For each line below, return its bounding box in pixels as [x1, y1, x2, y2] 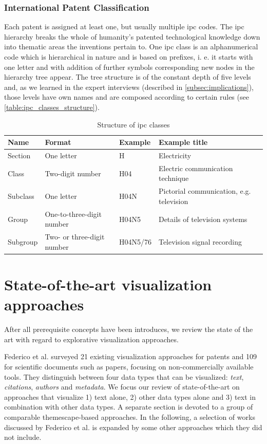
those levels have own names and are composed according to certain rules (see [4, 91, 249, 102]
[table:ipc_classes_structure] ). [4, 101, 100, 112]
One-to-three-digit [45, 208, 102, 219]
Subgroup [8, 236, 38, 247]
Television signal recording [158, 236, 242, 247]
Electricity [158, 150, 192, 160]
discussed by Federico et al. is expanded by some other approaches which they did [4, 421, 262, 432]
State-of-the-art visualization [4, 274, 212, 295]
